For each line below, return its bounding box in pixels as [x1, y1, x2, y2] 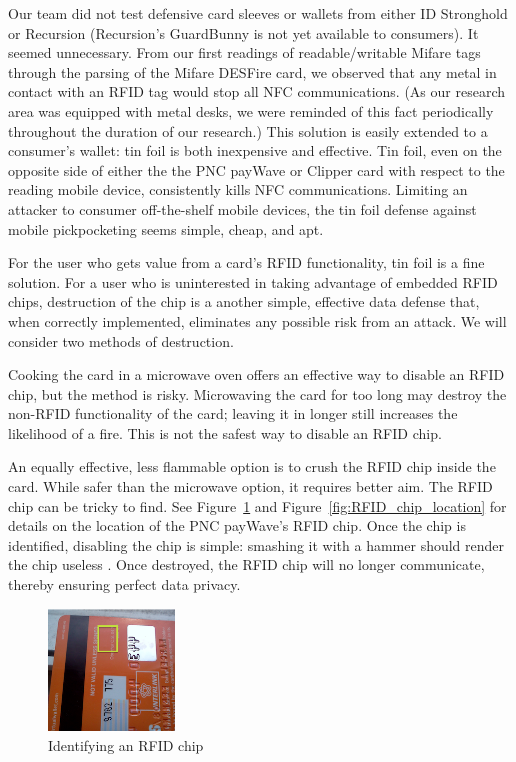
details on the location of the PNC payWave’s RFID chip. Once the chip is [8, 515, 466, 536]
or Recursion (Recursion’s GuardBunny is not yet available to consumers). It [8, 22, 479, 43]
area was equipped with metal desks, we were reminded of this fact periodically [8, 100, 494, 121]
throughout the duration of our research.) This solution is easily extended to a [8, 120, 488, 141]
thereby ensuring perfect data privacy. [8, 574, 241, 595]
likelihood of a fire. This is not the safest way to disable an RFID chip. [8, 422, 442, 443]
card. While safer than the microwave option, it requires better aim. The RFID [8, 476, 493, 497]
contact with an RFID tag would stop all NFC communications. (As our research [8, 81, 505, 102]
